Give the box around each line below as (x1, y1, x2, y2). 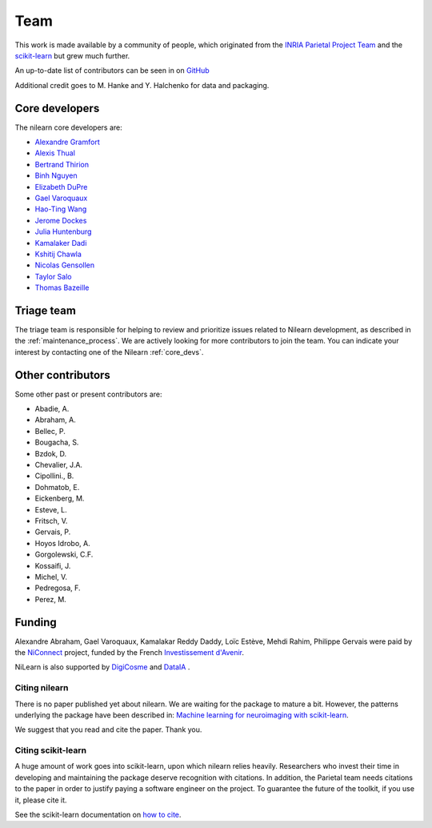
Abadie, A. (34, 404, 70, 414)
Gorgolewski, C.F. (34, 549, 94, 560)
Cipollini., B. (34, 471, 74, 480)
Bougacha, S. (34, 437, 79, 448)
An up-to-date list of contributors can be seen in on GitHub (14, 66, 210, 75)
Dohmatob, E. (34, 482, 80, 492)
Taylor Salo (34, 271, 72, 281)
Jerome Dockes (34, 215, 87, 225)
